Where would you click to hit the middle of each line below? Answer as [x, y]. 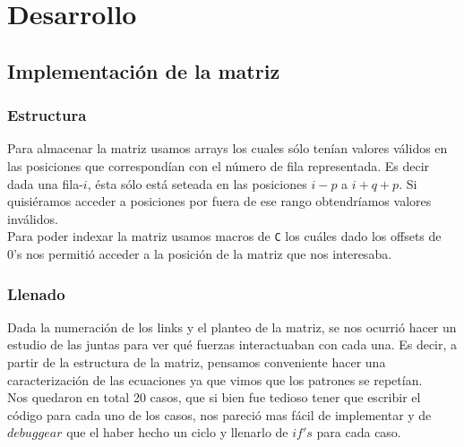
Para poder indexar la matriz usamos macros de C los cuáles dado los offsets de [224, 236]
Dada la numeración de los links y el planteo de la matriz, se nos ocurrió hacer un [232, 327]
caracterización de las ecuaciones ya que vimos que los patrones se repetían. [215, 379]
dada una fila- [45, 183]
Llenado [36, 293]
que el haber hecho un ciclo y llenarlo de [177, 432]
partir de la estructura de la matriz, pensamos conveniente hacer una [197, 362]
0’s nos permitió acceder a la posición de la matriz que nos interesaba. [200, 254]
